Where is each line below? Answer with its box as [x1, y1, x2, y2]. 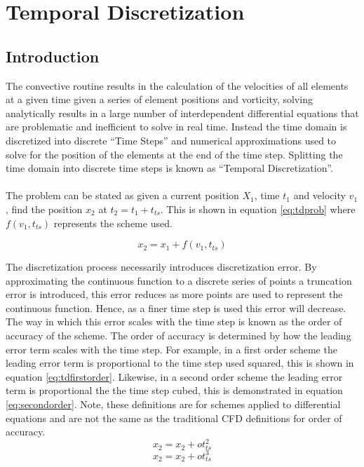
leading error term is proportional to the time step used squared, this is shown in [6, 356, 354, 370]
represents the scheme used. [53, 215, 173, 230]
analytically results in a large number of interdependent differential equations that [6, 105, 359, 120]
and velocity [293, 188, 346, 203]
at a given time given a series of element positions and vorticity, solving [6, 92, 313, 107]
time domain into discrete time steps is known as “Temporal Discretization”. [6, 161, 333, 175]
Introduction [6, 45, 100, 67]
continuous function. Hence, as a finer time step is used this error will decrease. [6, 300, 346, 315]
